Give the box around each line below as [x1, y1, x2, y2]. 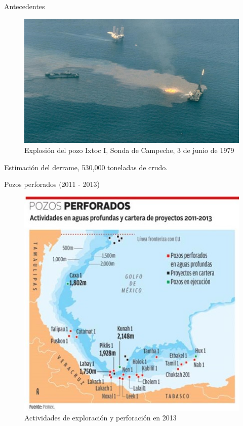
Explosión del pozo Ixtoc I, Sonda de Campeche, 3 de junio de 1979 [24, 145, 234, 156]
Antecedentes [4, 1, 45, 11]
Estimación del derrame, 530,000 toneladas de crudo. [4, 162, 168, 172]
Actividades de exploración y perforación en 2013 [24, 412, 177, 423]
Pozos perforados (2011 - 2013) [4, 179, 100, 189]
